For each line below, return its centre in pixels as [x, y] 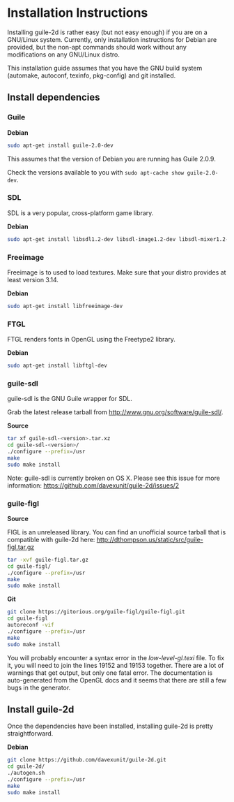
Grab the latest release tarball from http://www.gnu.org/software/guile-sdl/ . [115, 412]
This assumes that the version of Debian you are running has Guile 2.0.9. [111, 159]
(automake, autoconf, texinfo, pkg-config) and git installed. [92, 75]
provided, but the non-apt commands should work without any [97, 47]
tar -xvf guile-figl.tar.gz [48, 560]
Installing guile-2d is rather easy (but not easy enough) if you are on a [107, 32]
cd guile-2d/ [26, 766]
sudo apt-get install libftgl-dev [57, 366]
